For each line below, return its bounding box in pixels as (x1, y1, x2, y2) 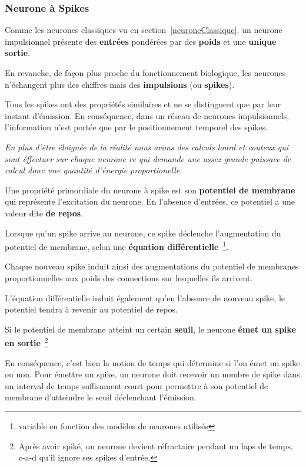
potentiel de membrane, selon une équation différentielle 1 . (5, 239, 229, 252)
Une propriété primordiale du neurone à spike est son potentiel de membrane (5, 183, 295, 196)
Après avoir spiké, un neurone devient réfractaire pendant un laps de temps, (18, 439, 293, 452)
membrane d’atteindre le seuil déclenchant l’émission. (5, 391, 197, 403)
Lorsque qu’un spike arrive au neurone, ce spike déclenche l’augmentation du (5, 226, 281, 239)
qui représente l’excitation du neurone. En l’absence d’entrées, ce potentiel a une (5, 195, 295, 208)
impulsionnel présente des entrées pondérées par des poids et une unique (5, 35, 277, 47)
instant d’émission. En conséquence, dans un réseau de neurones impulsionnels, (5, 109, 290, 121)
